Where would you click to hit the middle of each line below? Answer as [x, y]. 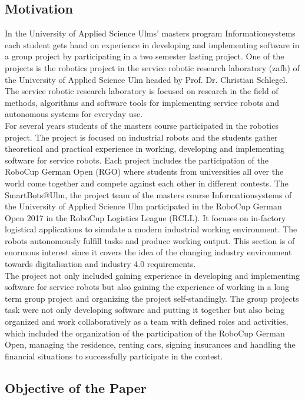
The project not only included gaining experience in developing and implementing [152, 275]
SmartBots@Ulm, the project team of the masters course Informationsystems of [148, 194]
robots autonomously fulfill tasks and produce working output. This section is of [150, 240]
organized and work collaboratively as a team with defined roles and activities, [147, 321]
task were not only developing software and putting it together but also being [145, 310]
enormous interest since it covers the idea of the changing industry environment [148, 252]
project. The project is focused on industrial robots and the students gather [141, 137]
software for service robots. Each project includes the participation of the [137, 160]
